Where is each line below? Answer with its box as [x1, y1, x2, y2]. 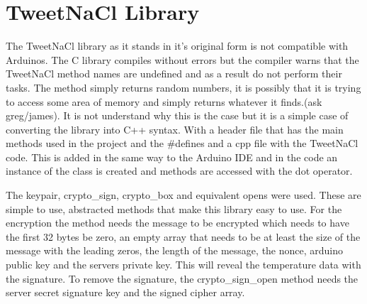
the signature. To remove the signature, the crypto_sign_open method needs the [6, 271, 358, 286]
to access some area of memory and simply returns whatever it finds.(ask [6, 94, 322, 109]
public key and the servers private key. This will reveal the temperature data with [6, 257, 361, 272]
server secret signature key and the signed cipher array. [6, 285, 245, 300]
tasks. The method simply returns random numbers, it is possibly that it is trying [6, 80, 361, 94]
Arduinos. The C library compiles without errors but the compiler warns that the [6, 52, 359, 67]
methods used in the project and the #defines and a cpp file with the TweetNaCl [6, 136, 358, 151]
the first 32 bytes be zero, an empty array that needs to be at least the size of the [6, 229, 361, 244]
